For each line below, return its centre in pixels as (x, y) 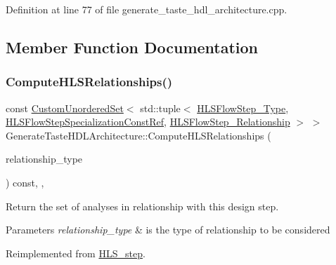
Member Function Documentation (132, 47)
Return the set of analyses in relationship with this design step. (142, 206)
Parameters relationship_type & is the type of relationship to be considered (168, 230)
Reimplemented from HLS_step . (76, 253)
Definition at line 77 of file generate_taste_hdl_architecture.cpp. (147, 9)
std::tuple (160, 108)
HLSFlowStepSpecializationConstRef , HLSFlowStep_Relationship (148, 122)
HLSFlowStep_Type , (243, 108)
